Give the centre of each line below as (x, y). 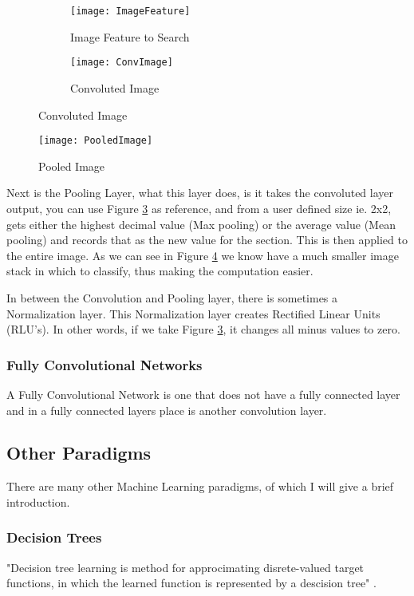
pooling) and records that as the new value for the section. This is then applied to (207, 240)
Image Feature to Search (130, 36)
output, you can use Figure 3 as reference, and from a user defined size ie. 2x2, (199, 208)
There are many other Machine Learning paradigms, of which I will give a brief (200, 486)
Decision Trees (54, 537)
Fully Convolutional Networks (104, 364)
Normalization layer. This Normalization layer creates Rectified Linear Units (193, 313)
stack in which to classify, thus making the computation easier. (160, 271)
